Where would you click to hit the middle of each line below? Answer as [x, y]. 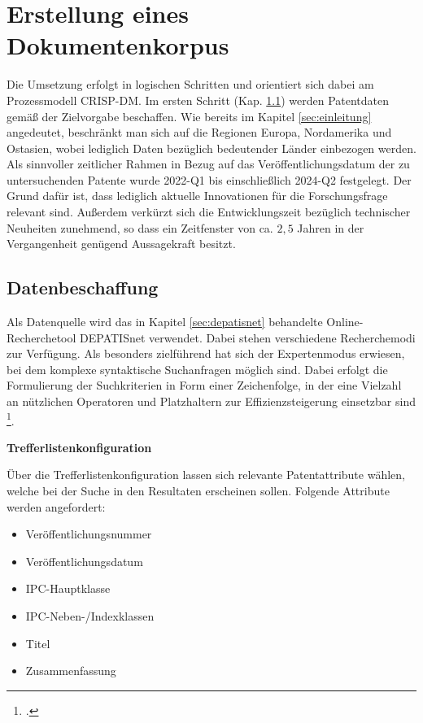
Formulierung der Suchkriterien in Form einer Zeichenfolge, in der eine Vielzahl [204, 385]
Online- [345, 322]
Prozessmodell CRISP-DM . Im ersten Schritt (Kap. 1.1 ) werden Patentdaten [198, 100]
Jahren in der [331, 227]
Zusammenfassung [71, 671]
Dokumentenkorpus [118, 45]
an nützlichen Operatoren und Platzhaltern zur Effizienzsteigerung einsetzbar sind [211, 401]
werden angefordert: [56, 506]
